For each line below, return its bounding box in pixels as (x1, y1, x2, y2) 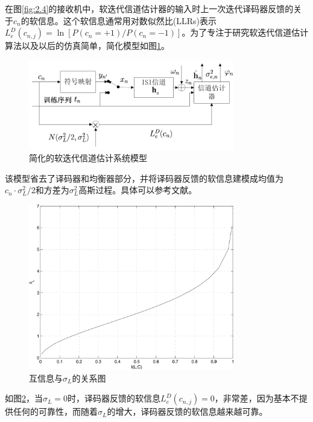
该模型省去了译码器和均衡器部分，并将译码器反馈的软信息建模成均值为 (5, 171, 283, 184)
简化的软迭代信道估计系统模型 (29, 152, 147, 164)
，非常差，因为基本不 (214, 392, 299, 404)
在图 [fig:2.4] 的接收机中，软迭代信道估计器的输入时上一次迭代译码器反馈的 (5, 2, 294, 14)
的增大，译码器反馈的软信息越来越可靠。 (107, 405, 268, 418)
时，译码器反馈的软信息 (68, 392, 161, 404)
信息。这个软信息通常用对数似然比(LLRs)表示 (37, 14, 217, 27)
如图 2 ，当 (5, 392, 43, 404)
